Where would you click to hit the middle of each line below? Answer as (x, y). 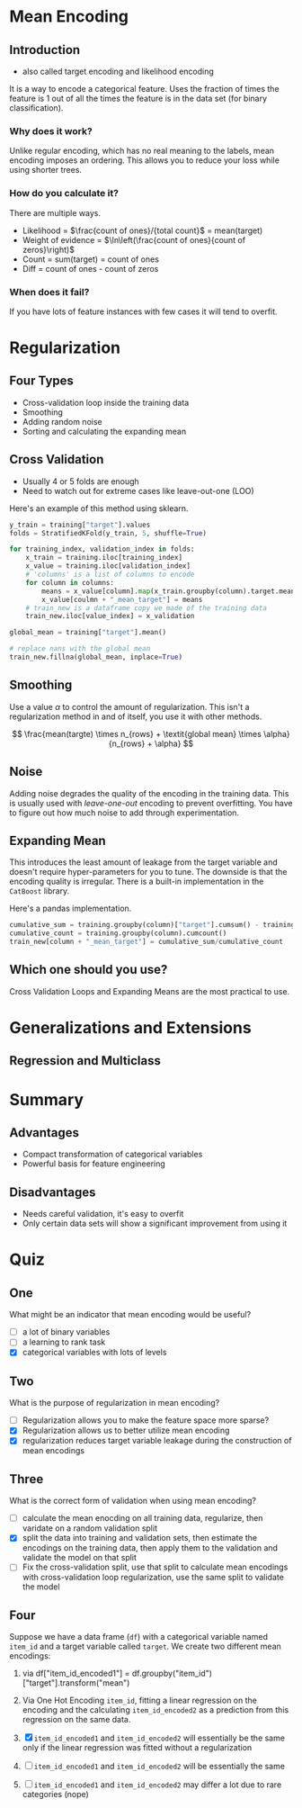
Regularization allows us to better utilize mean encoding (126, 1430)
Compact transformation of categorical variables (112, 1155)
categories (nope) (56, 1795)
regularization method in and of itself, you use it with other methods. (136, 716)
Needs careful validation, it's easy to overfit (103, 1214)
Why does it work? (51, 130)
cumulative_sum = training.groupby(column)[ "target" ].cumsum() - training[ (154, 925)
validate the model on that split (80, 1558)
